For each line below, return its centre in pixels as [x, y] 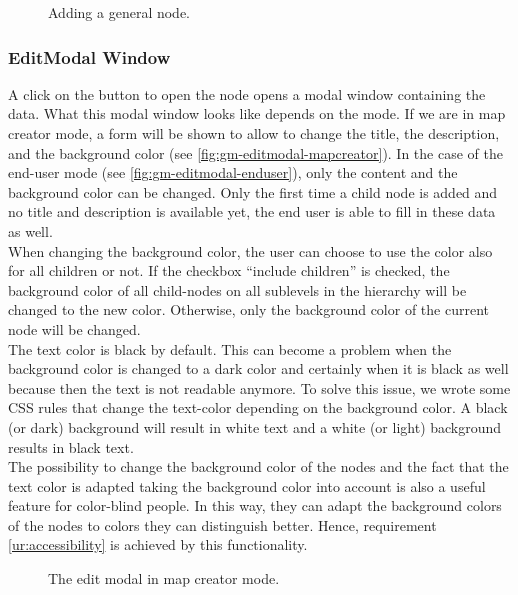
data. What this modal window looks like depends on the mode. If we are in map [257, 113]
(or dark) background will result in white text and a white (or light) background [255, 426]
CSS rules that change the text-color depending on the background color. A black [258, 407]
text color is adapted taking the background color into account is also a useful [247, 485]
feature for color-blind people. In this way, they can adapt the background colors [255, 505]
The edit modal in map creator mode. [164, 578]
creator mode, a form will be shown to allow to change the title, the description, [254, 133]
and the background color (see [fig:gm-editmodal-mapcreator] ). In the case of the [255, 152]
